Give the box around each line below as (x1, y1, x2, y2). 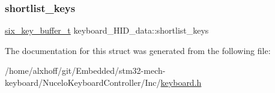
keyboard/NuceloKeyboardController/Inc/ (5, 76, 161, 88)
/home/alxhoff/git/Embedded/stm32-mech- (5, 64, 166, 77)
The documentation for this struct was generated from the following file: (5, 44, 271, 56)
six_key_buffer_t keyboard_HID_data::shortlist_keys (5, 24, 209, 37)
